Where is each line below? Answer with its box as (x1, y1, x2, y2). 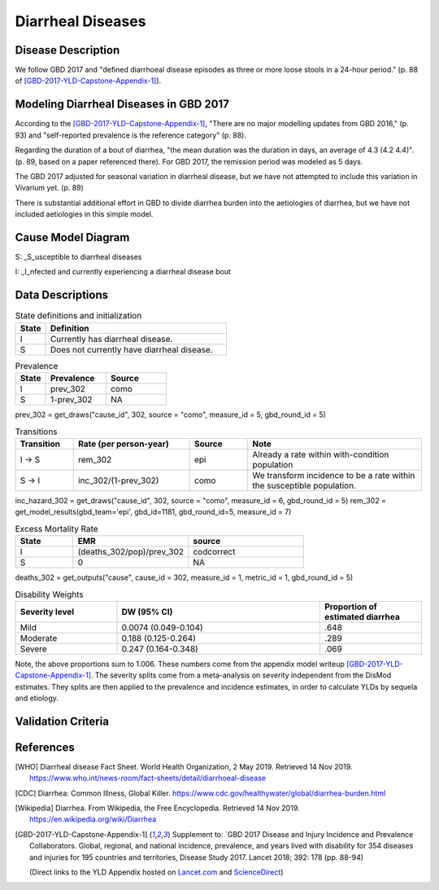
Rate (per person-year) (77, 438, 170, 449)
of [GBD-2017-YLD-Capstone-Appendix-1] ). (15, 76, 162, 85)
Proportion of (324, 601, 377, 612)
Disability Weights (15, 589, 85, 600)
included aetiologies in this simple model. (15, 209, 154, 219)
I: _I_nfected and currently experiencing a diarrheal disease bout (15, 267, 232, 277)
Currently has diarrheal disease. (50, 333, 173, 344)
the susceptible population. (252, 480, 357, 491)
